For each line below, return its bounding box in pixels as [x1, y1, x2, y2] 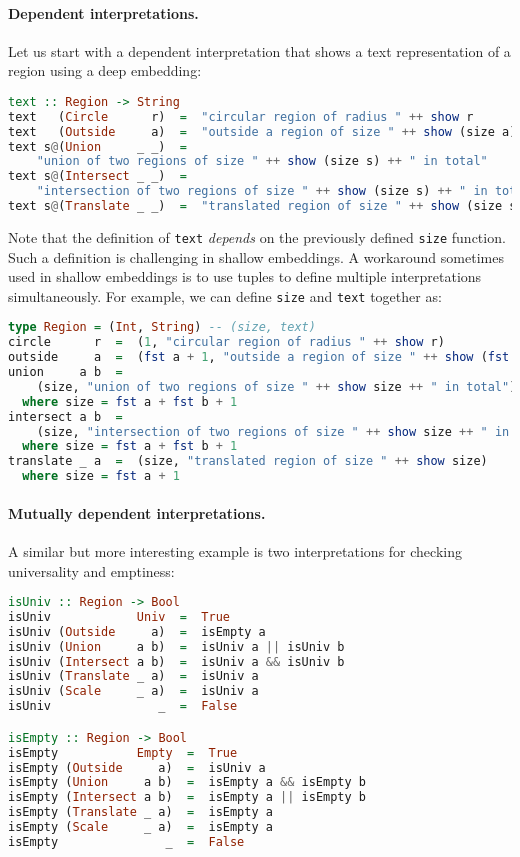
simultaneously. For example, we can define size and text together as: [8, 285, 442, 306]
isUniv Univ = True [8, 609, 230, 624]
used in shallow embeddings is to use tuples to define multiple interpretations [8, 266, 482, 287]
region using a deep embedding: [8, 60, 202, 81]
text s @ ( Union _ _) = [8, 139, 188, 154]
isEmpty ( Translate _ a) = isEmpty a [8, 805, 273, 820]
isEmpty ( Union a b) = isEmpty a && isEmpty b [8, 775, 366, 790]
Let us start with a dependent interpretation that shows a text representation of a [8, 40, 511, 61]
